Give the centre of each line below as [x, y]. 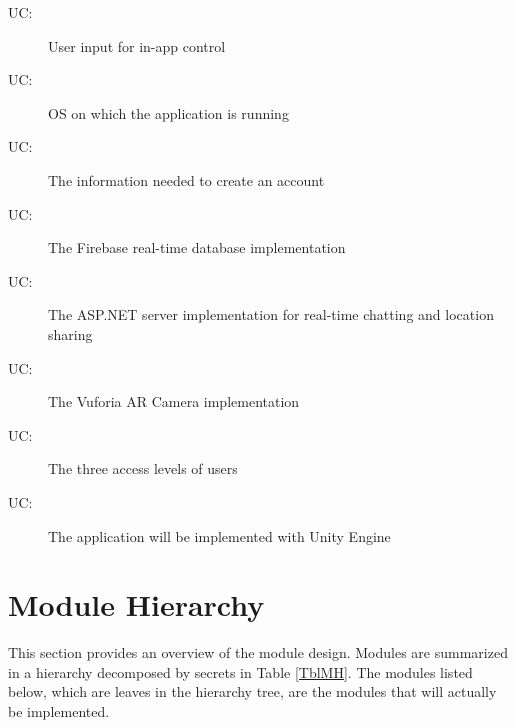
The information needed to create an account [186, 179]
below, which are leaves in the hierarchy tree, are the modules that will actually [252, 691]
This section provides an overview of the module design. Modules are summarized [258, 652]
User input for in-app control [137, 45]
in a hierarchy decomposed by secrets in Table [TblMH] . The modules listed [240, 671]
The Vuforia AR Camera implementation [174, 401]
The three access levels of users [143, 468]
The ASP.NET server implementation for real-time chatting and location [271, 314]
